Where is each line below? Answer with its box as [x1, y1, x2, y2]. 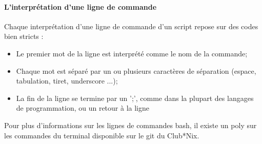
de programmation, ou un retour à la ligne [16, 102, 149, 113]
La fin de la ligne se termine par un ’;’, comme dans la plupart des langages [16, 92, 254, 103]
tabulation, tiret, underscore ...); [16, 75, 118, 86]
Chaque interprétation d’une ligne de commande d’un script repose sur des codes [4, 20, 258, 31]
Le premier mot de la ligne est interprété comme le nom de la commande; [16, 48, 248, 58]
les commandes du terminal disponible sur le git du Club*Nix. [4, 130, 199, 140]
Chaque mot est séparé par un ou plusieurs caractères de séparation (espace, [16, 65, 256, 76]
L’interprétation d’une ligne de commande [4, 1, 157, 12]
